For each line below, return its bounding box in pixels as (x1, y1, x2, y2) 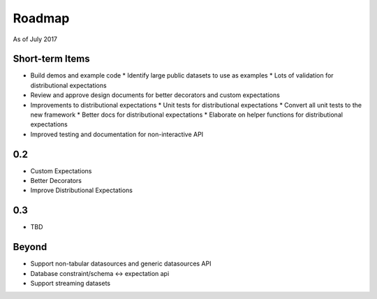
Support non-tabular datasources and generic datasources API (30, 259, 212, 268)
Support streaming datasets (30, 279, 111, 288)
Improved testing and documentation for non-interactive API (30, 130, 204, 138)
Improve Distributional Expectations (30, 186, 133, 195)
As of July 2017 (13, 35, 58, 43)
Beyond (13, 241, 47, 253)
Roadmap (13, 10, 70, 26)
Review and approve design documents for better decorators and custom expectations (30, 91, 281, 99)
